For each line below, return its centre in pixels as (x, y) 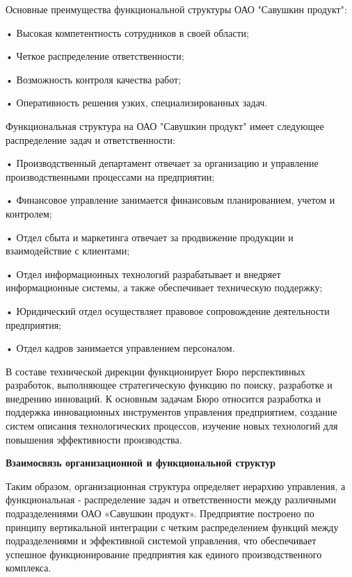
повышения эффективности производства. (94, 439)
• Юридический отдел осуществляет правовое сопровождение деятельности (168, 310)
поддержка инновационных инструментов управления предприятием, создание (171, 412)
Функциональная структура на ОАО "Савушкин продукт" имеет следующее (165, 125)
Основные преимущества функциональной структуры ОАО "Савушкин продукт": (176, 9)
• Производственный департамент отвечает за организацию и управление (162, 163)
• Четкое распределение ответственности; (95, 56)
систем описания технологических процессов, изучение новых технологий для (172, 426)
